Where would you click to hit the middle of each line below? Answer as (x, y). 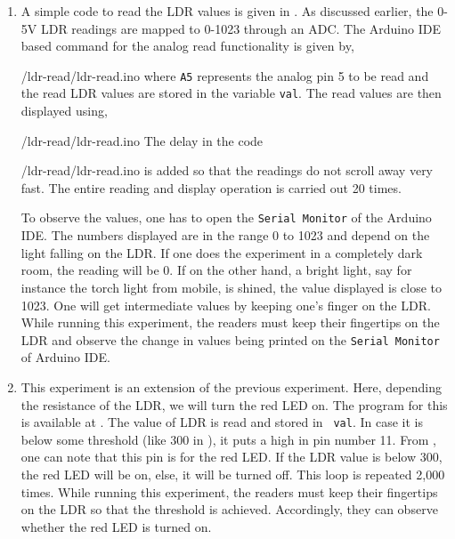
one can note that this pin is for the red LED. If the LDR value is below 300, (232, 457)
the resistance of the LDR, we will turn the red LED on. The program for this (234, 404)
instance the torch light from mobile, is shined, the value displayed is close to (232, 287)
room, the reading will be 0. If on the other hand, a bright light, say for (216, 270)
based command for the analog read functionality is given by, (187, 46)
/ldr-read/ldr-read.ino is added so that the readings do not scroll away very (227, 170)
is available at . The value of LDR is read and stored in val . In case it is (222, 422)
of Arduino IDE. (65, 357)
